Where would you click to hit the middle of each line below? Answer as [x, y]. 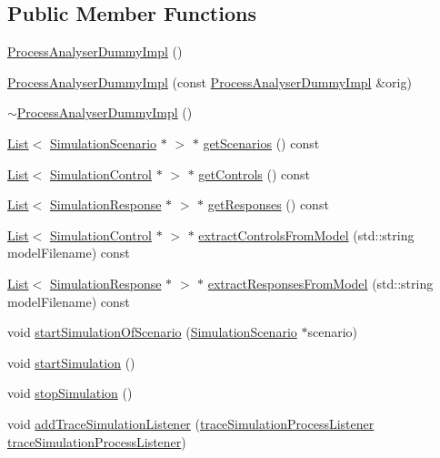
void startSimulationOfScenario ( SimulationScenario [152, 332]
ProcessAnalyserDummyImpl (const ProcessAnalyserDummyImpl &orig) [210, 81]
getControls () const [255, 173]
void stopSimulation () [70, 393]
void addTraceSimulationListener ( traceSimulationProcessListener [191, 423]
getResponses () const [268, 204]
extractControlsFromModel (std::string [306, 234]
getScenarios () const [261, 142]
